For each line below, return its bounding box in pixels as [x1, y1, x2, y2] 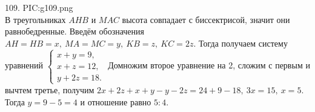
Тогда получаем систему [198, 36, 288, 49]
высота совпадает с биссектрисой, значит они [122, 13, 290, 25]
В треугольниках [5, 13, 66, 25]
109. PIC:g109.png [5, 1, 73, 13]
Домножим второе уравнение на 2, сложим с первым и [108, 59, 310, 71]
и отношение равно [80, 95, 151, 108]
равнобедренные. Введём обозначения [5, 25, 145, 38]
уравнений [5, 59, 44, 71]
